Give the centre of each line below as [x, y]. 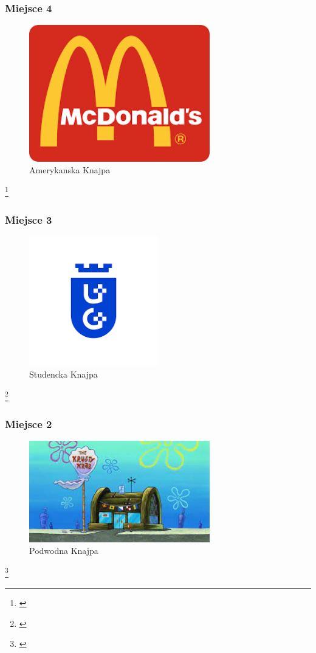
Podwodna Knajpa [64, 551]
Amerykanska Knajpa [70, 170]
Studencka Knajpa [64, 374]
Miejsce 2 [29, 423]
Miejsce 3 [29, 219]
